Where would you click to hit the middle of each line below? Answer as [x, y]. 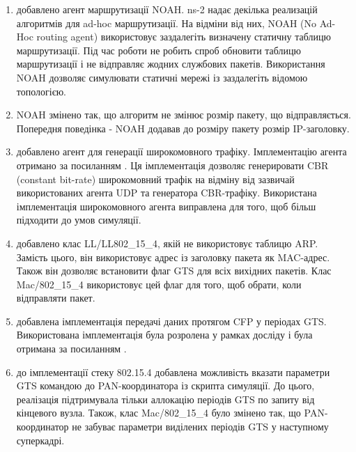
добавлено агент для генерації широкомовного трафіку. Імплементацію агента [181, 151]
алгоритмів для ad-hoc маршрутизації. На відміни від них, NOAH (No [167, 23]
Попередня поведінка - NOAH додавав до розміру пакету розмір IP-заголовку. [183, 128]
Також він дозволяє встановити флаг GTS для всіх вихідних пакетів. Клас [174, 271]
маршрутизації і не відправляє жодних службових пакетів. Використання [171, 64]
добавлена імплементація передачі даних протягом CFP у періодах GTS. [171, 321]
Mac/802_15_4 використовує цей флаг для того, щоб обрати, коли [159, 284]
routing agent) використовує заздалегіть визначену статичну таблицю [184, 37]
